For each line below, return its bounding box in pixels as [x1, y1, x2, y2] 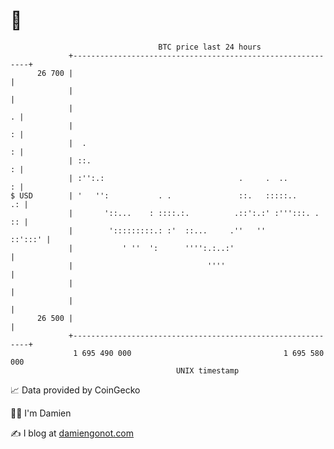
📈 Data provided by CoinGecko [10, 384, 141, 396]
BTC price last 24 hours [158, 42, 262, 52]
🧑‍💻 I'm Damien [10, 407, 72, 419]
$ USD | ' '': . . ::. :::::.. [10, 190, 298, 201]
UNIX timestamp [175, 365, 240, 376]
